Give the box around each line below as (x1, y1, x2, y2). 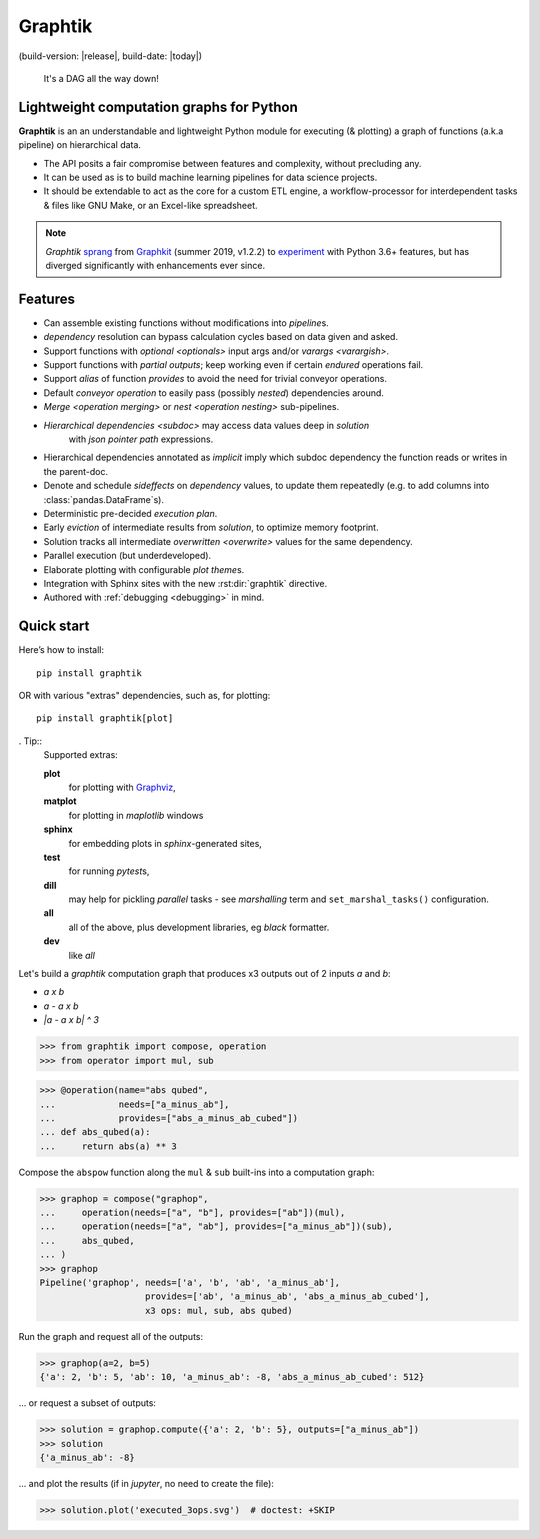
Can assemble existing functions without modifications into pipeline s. (43, 316, 329, 329)
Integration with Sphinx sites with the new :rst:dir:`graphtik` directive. (43, 577, 328, 589)
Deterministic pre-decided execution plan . (43, 507, 218, 519)
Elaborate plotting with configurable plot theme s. (43, 563, 245, 575)
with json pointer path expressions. (68, 433, 214, 445)
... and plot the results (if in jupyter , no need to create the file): (18, 1477, 275, 1489)
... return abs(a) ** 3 (39, 1140, 177, 1152)
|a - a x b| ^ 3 (43, 1014, 100, 1026)
